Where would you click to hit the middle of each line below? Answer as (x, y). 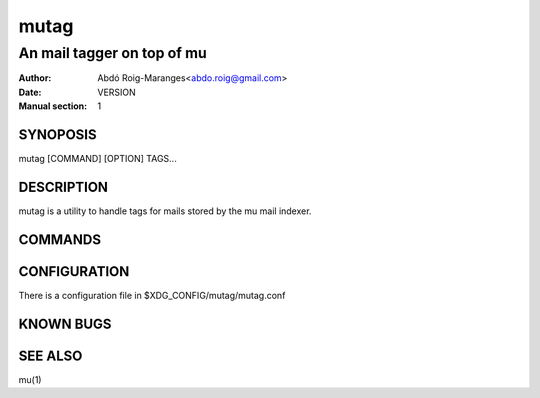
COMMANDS (60, 239)
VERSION (117, 92)
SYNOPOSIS (57, 134)
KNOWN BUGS (65, 323)
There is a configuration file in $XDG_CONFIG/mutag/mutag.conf (152, 295)
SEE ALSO (50, 355)
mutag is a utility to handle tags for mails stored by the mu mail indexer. (165, 211)
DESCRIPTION (63, 186)
